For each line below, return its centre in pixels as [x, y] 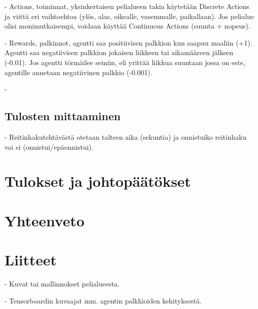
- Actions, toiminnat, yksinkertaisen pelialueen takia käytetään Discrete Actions [127, 6]
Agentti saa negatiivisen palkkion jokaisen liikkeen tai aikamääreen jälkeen [119, 52]
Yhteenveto [44, 220]
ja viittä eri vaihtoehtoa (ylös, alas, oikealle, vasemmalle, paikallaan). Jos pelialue [129, 16]
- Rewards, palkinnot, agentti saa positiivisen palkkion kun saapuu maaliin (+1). [128, 42]
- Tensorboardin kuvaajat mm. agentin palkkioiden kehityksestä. [103, 300]
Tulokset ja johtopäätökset [98, 181]
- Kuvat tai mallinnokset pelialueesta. [62, 284]
